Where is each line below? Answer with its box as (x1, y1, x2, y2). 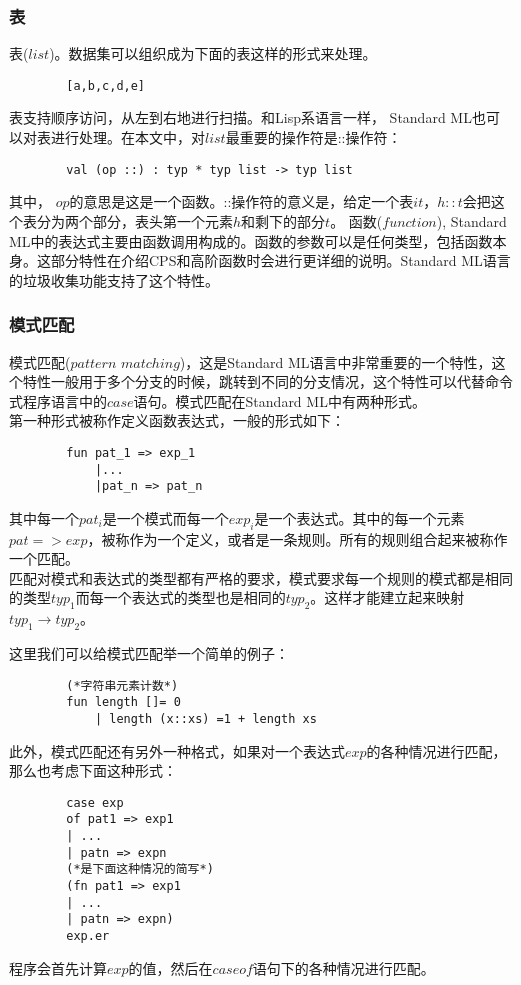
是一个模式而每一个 (102, 507, 229, 528)
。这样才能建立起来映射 (310, 587, 465, 608)
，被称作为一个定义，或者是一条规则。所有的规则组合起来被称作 (87, 528, 508, 549)
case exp (66, 795, 124, 810)
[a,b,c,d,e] (66, 78, 146, 93)
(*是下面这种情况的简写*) (66, 862, 214, 877)
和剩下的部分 (241, 210, 326, 231)
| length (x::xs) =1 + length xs (94, 711, 317, 726)
